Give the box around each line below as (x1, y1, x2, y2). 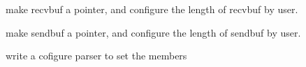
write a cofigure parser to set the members (6, 48, 187, 63)
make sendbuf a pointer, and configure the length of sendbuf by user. (6, 25, 301, 39)
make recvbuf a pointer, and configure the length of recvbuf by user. (6, 2, 298, 16)
